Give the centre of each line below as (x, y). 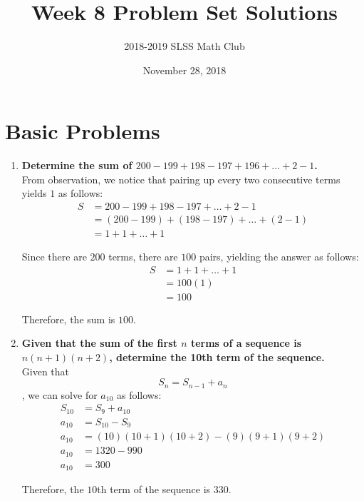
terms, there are (143, 257)
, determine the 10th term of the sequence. (217, 357)
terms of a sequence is (246, 343)
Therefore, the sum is (68, 319)
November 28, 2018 (184, 70)
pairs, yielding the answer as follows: (279, 257)
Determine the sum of (77, 165)
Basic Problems (83, 131)
